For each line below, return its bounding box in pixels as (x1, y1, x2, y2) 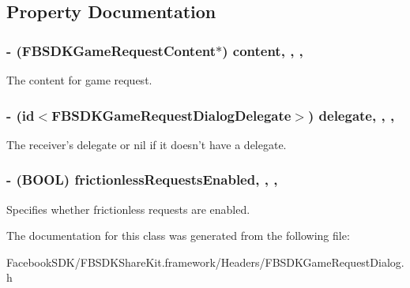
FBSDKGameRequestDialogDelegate (51, 105, 292, 125)
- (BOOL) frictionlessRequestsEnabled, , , (6, 170, 278, 189)
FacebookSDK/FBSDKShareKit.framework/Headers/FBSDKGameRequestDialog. (6, 253, 404, 270)
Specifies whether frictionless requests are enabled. (6, 200, 250, 217)
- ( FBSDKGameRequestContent (6, 40, 216, 60)
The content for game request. (6, 72, 152, 88)
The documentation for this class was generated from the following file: (6, 227, 350, 244)
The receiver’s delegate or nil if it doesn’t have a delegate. (6, 136, 287, 152)
